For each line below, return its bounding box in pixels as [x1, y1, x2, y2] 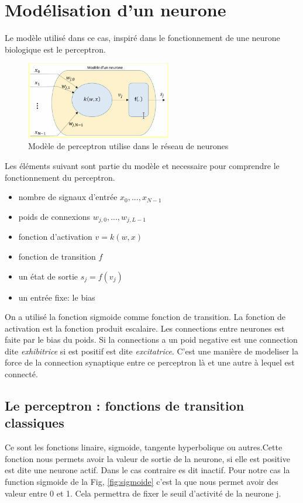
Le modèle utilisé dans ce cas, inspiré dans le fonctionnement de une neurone [5, 32, 280, 44]
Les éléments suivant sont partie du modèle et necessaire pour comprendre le [5, 160, 280, 172]
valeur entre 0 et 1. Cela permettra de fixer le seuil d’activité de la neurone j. [5, 487, 281, 499]
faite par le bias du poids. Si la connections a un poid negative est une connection [5, 333, 298, 346]
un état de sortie [18, 270, 78, 282]
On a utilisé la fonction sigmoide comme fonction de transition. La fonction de [5, 311, 285, 323]
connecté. [5, 368, 38, 380]
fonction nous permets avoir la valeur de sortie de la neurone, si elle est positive [5, 452, 290, 464]
